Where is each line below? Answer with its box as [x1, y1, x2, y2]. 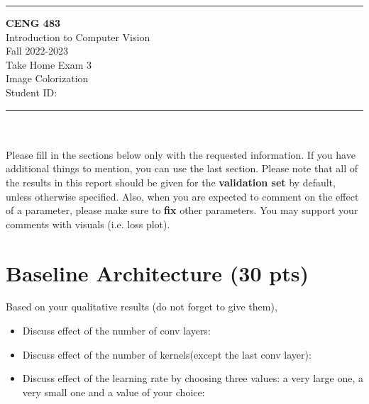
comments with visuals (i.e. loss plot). [6, 216, 170, 231]
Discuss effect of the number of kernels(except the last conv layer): [22, 347, 312, 361]
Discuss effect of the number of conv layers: [22, 323, 211, 338]
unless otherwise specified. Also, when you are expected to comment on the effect [6, 189, 359, 203]
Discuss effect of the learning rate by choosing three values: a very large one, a [22, 371, 364, 386]
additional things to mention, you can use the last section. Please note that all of [6, 161, 358, 176]
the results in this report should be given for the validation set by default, [6, 174, 336, 189]
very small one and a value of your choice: [22, 384, 205, 399]
